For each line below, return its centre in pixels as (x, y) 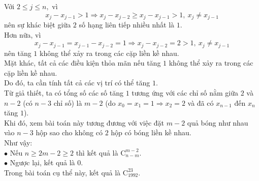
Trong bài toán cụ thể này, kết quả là (62, 172)
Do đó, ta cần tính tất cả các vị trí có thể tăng (77, 83)
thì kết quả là (97, 152)
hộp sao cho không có (69, 132)
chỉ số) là (68, 102)
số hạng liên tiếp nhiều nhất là (127, 25)
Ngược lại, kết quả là (42, 162)
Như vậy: (18, 143)
